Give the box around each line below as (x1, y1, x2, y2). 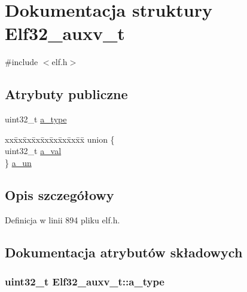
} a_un (5, 156, 32, 168)
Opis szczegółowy (5, 185, 114, 204)
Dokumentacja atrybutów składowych (5, 242, 243, 261)
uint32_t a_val (5, 145, 62, 157)
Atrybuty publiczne (5, 85, 128, 103)
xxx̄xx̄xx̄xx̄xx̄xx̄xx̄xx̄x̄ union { (5, 133, 115, 145)
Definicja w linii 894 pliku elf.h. (5, 213, 120, 226)
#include (5, 56, 38, 68)
